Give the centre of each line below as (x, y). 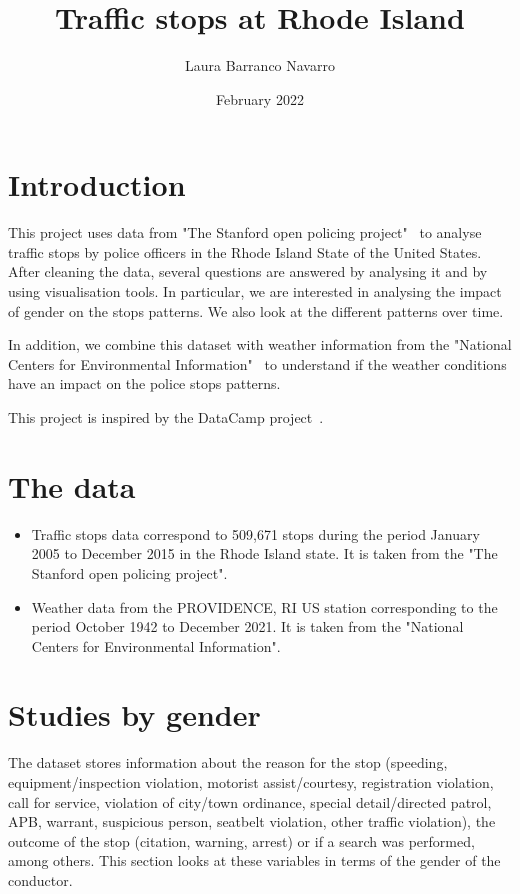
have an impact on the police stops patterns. (144, 383)
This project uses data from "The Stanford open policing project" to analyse (245, 232)
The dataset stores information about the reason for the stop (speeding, (228, 762)
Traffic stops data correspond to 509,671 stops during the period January (255, 533)
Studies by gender (134, 714)
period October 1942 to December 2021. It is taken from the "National (247, 626)
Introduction (97, 184)
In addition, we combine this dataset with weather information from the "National (260, 344)
